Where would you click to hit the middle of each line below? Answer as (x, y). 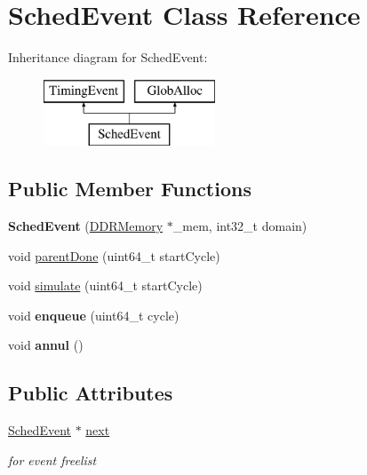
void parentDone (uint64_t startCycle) (114, 255)
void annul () (46, 345)
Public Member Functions (130, 189)
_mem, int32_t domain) (240, 226)
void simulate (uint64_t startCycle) (105, 285)
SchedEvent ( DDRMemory (86, 226)
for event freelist (52, 459)
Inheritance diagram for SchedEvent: (108, 57)
